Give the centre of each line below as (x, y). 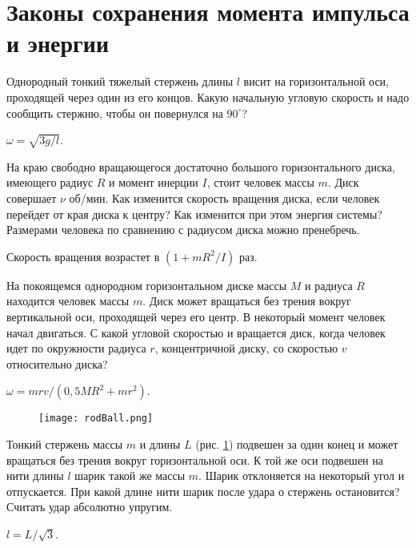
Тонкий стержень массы (65, 444)
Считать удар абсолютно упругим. (90, 507)
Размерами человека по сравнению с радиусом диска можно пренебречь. (183, 230)
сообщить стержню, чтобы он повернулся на (115, 113)
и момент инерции (154, 182)
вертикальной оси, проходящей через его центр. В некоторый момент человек (196, 317)
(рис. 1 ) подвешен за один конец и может (297, 444)
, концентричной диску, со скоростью (246, 348)
